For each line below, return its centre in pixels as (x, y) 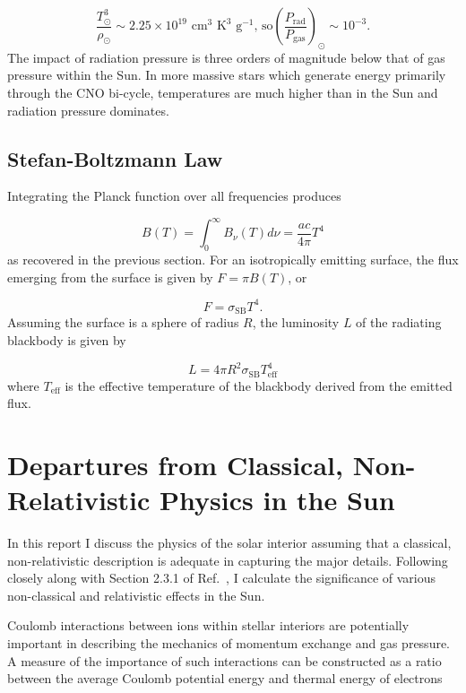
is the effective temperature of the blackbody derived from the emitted (259, 385)
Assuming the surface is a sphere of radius (123, 322)
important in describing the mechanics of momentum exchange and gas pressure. (229, 643)
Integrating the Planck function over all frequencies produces (174, 196)
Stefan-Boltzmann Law (115, 158)
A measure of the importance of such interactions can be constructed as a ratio (224, 660)
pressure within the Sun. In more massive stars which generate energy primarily (227, 75)
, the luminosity (296, 322)
